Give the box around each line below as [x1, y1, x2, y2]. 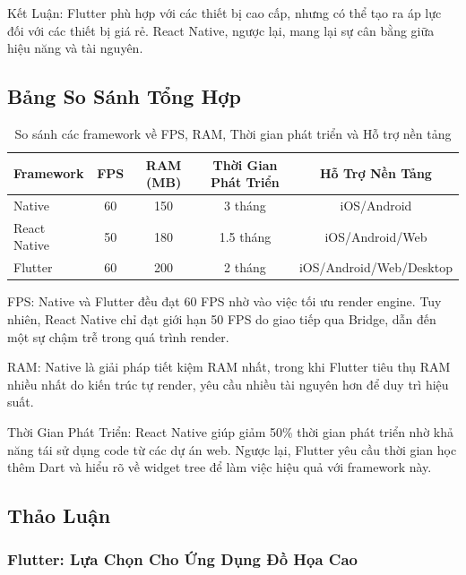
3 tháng [224, 196, 266, 215]
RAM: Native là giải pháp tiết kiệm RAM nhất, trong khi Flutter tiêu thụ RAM [7, 357, 451, 376]
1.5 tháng [219, 227, 272, 245]
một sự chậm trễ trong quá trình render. [7, 327, 229, 346]
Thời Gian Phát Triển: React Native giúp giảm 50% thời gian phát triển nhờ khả [7, 422, 453, 441]
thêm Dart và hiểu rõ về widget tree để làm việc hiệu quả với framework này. [7, 458, 432, 476]
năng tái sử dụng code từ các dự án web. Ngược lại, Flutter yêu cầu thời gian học [7, 440, 457, 459]
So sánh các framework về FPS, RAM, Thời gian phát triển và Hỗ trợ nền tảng [14, 124, 452, 142]
